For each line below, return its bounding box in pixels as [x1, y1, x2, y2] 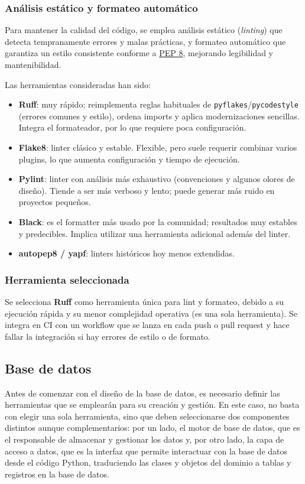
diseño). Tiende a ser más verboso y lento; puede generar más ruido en [18, 184, 275, 196]
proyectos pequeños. [18, 196, 91, 208]
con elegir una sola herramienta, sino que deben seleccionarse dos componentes [5, 410, 290, 422]
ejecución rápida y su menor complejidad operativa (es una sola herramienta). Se [5, 307, 298, 319]
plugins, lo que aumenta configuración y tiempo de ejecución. [18, 152, 240, 165]
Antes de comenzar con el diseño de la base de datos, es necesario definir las [5, 386, 280, 399]
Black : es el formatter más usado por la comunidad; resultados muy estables [18, 216, 297, 228]
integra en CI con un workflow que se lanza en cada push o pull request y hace [5, 319, 290, 331]
